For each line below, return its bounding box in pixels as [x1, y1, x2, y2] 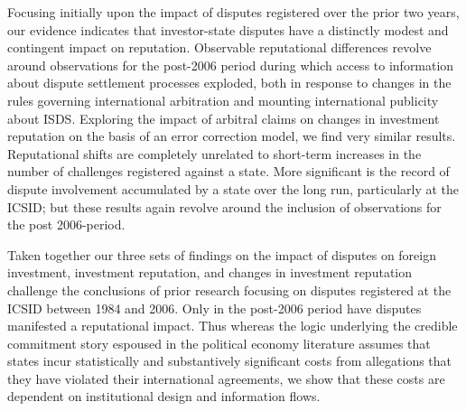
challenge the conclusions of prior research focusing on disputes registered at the [7, 280, 452, 299]
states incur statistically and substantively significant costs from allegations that [7, 351, 452, 370]
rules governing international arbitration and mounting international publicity [7, 90, 439, 109]
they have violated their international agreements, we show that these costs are [7, 369, 445, 388]
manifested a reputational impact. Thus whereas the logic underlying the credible [7, 316, 458, 335]
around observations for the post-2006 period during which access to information [7, 55, 454, 74]
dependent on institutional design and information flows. [7, 387, 321, 406]
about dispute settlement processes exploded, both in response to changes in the [7, 73, 452, 92]
